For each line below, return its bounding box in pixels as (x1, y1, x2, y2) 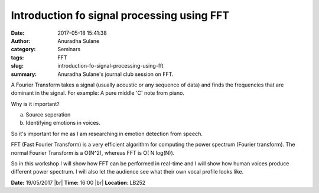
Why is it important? (11, 100, 60, 107)
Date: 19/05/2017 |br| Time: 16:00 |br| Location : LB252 (11, 179, 146, 186)
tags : (11, 54, 24, 61)
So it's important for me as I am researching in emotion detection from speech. (11, 130, 203, 137)
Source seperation (25, 111, 71, 118)
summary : (11, 71, 37, 78)
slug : (11, 62, 24, 69)
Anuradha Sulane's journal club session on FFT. (57, 71, 174, 78)
